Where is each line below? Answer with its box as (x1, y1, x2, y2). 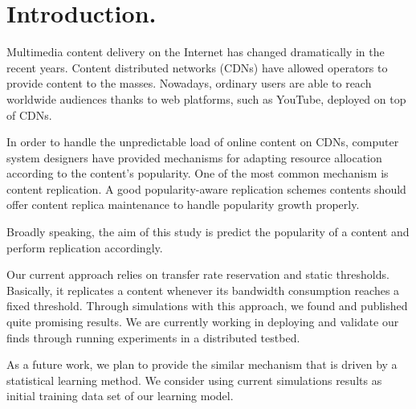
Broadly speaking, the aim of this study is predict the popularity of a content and (6, 223, 410, 240)
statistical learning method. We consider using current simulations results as (6, 371, 382, 388)
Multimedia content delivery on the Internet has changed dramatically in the (6, 43, 385, 60)
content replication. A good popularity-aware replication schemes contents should (6, 180, 406, 197)
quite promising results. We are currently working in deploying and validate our (6, 313, 399, 330)
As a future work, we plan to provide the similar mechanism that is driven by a (6, 356, 398, 373)
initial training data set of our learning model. (6, 387, 234, 404)
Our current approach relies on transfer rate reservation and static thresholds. (6, 266, 389, 283)
